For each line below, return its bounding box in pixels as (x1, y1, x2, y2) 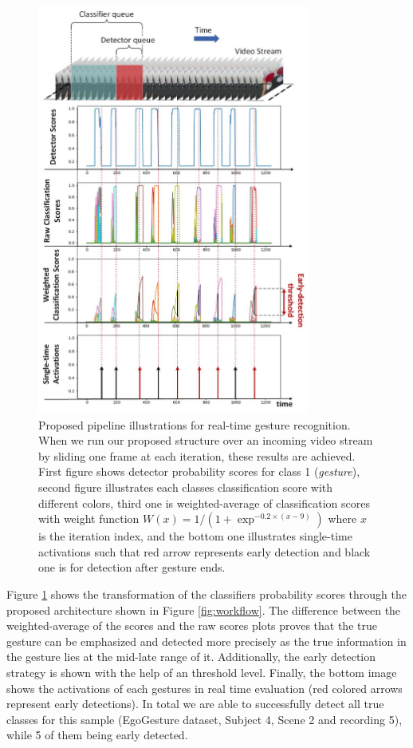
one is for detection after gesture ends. (38, 559, 226, 576)
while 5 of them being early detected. (6, 726, 188, 743)
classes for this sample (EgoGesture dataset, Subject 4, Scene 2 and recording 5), (6, 710, 403, 727)
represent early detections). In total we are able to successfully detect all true (6, 695, 384, 712)
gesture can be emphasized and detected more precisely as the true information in (6, 632, 407, 649)
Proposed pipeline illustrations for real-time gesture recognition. (38, 416, 351, 433)
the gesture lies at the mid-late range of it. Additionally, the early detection (6, 648, 376, 665)
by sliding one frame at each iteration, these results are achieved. (38, 447, 356, 464)
